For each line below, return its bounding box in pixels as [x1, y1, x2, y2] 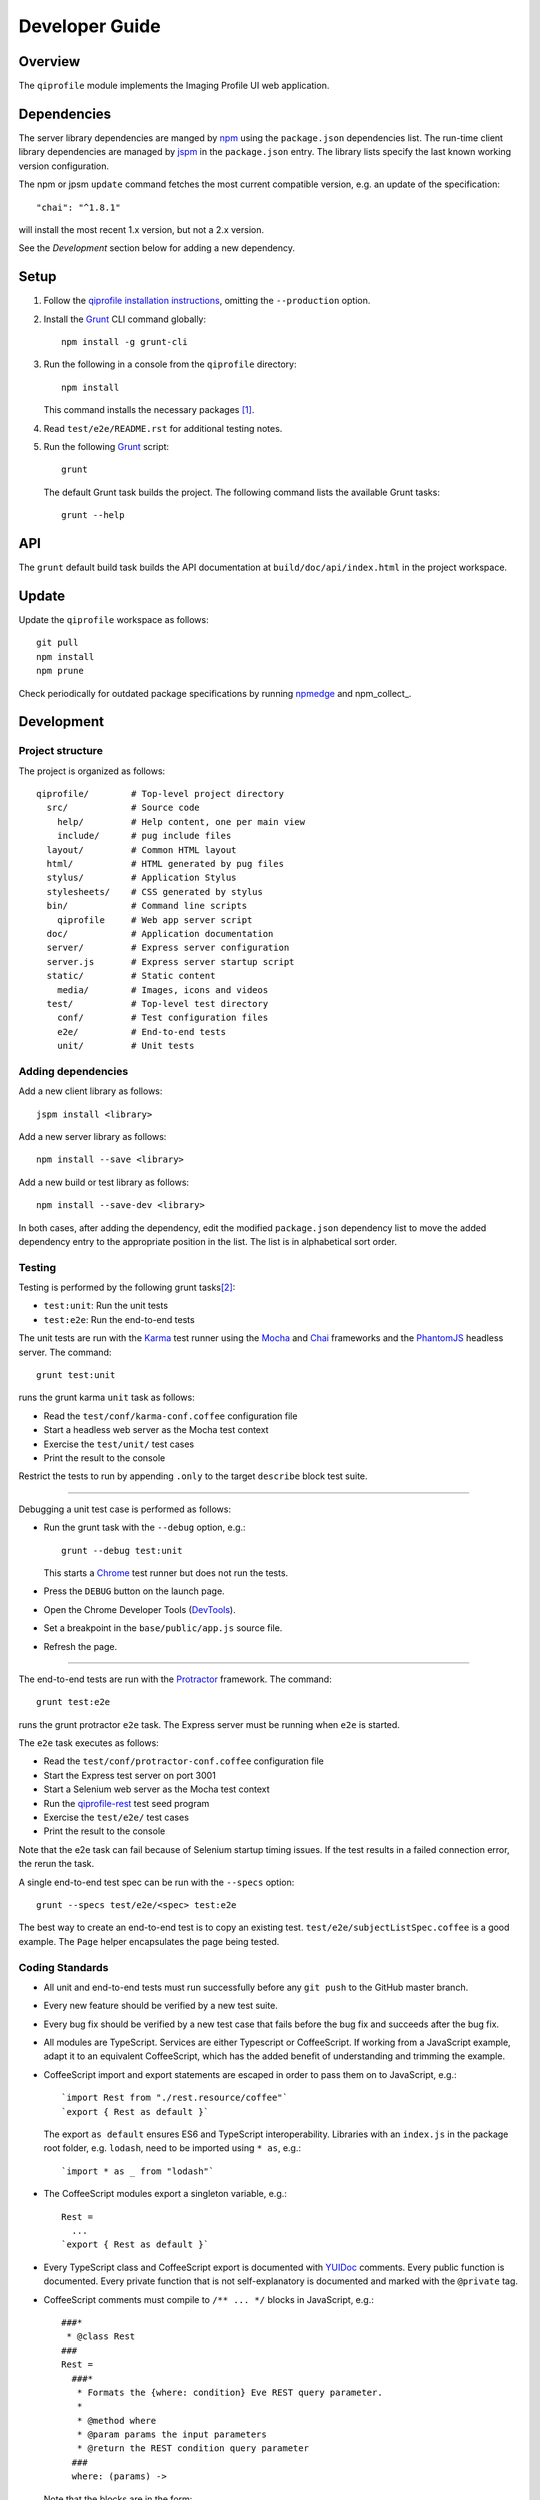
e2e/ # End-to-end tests [56, 1026, 227, 1037]
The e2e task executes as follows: [18, 1737, 159, 1749]
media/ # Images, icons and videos [56, 984, 269, 995]
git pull [36, 637, 79, 649]
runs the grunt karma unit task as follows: [18, 1391, 195, 1404]
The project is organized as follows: [18, 765, 166, 777]
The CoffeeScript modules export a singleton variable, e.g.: [43, 2188, 287, 2200]
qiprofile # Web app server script [56, 914, 253, 925]
